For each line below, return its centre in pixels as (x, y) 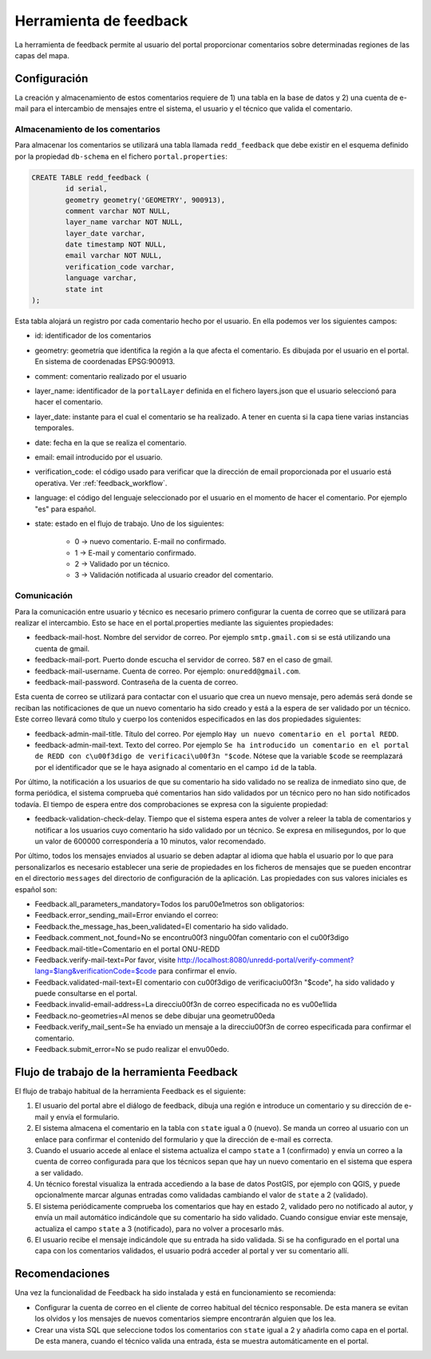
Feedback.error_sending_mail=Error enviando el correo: (127, 915)
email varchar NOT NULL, (114, 256)
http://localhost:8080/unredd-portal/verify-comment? (265, 960)
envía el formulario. (88, 1116)
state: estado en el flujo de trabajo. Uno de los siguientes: (129, 523)
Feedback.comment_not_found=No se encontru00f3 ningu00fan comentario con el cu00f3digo (192, 938)
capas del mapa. (42, 55)
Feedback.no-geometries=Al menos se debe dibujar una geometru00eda (155, 1015)
